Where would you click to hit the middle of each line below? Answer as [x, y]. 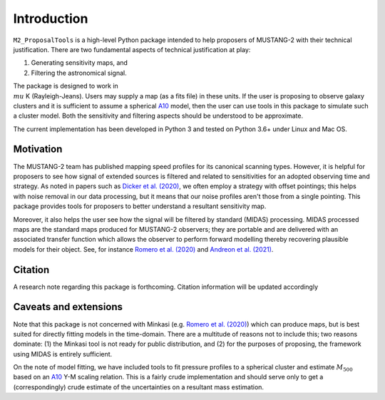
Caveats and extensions [68, 307]
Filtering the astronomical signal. [79, 73]
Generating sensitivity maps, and [79, 63]
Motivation [38, 149]
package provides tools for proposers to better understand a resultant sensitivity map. [140, 206]
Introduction [51, 19]
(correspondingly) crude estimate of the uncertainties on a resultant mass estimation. [138, 387]
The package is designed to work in [66, 86]
